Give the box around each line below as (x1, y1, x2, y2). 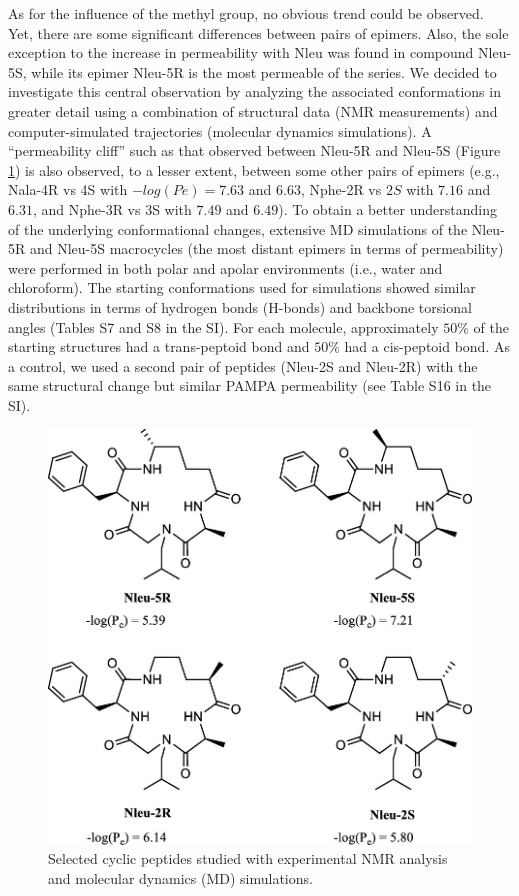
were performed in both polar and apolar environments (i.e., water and (8, 257, 443, 278)
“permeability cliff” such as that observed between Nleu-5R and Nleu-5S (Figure (8, 140, 501, 161)
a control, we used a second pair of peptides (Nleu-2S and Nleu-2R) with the (8, 355, 478, 376)
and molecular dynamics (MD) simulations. (48, 867, 313, 888)
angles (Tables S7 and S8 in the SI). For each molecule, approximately (8, 316, 439, 337)
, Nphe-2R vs (300, 179, 382, 200)
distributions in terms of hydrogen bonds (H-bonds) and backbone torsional (8, 296, 472, 317)
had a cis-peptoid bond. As (344, 336, 510, 357)
